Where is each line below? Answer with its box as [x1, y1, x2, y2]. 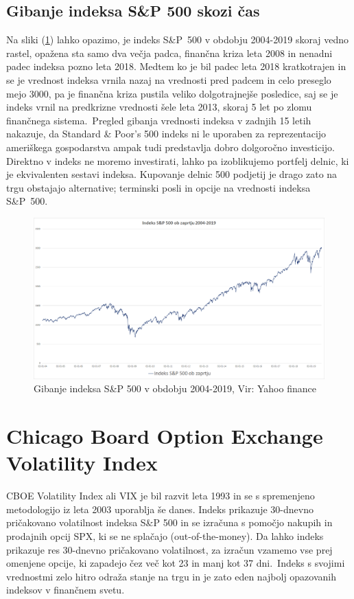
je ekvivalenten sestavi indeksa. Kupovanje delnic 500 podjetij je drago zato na [6, 167, 338, 181]
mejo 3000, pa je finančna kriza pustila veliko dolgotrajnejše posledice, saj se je [6, 86, 338, 100]
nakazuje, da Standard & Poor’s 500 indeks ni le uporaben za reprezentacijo [6, 126, 327, 141]
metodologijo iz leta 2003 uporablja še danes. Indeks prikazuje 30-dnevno [6, 501, 314, 516]
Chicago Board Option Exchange [6, 422, 323, 450]
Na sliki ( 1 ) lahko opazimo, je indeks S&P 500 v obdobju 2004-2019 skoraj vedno [6, 32, 349, 47]
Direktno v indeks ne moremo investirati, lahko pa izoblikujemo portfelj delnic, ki [6, 153, 349, 168]
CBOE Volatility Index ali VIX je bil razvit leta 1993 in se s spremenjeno [6, 488, 315, 503]
